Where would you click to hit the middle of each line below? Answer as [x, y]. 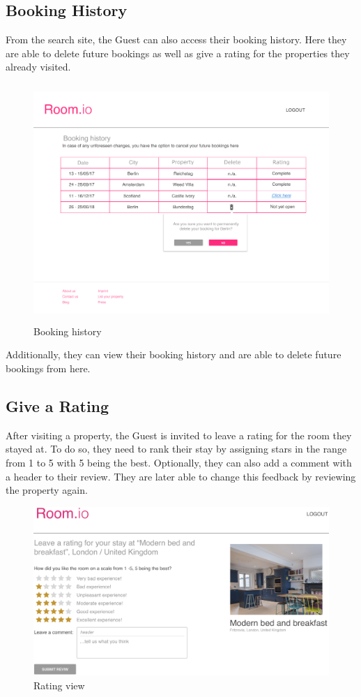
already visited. [38, 67]
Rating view [59, 685]
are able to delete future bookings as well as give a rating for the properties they [178, 53]
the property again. [47, 490]
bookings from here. [48, 368]
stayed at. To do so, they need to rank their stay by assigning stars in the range [176, 449]
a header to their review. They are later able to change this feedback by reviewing [181, 476]
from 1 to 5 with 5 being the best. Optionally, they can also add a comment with [179, 462]
